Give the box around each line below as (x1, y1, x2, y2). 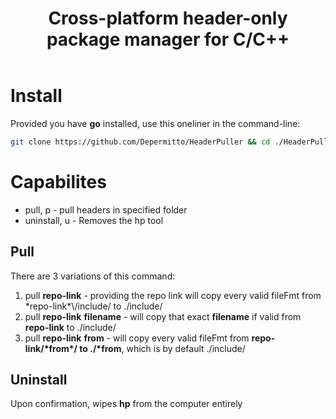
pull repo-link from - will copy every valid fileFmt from (24, 332, 250, 344)
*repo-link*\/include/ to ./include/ (24, 300, 163, 312)
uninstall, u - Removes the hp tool (24, 214, 164, 226)
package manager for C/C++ (46, 28, 290, 51)
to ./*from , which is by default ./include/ (79, 342, 246, 354)
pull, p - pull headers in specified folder (24, 203, 188, 216)
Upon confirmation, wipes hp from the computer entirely (10, 398, 243, 410)
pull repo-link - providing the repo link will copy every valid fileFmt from (24, 289, 322, 301)
